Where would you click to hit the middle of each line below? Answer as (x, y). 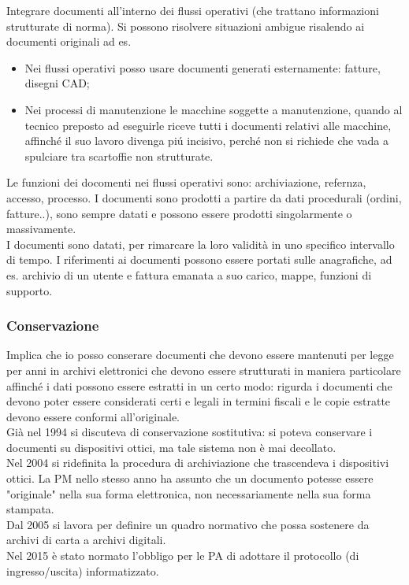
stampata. (30, 509)
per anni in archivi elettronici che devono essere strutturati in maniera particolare (204, 370)
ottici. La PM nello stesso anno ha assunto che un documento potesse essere (190, 478)
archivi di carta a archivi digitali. (86, 540)
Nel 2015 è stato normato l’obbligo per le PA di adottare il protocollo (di (183, 555)
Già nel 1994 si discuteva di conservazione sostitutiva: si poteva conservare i (190, 432)
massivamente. (41, 229)
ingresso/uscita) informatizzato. (83, 570)
